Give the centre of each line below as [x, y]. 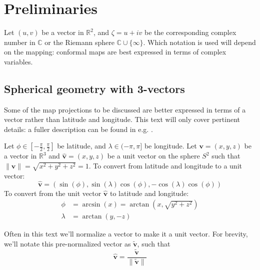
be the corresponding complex [190, 32]
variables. [18, 61]
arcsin [91, 205]
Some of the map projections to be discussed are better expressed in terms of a [125, 109]
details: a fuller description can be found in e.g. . [78, 129]
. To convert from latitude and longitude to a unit [165, 166]
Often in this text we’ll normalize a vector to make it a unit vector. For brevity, [126, 234]
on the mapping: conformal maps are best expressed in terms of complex [115, 52]
